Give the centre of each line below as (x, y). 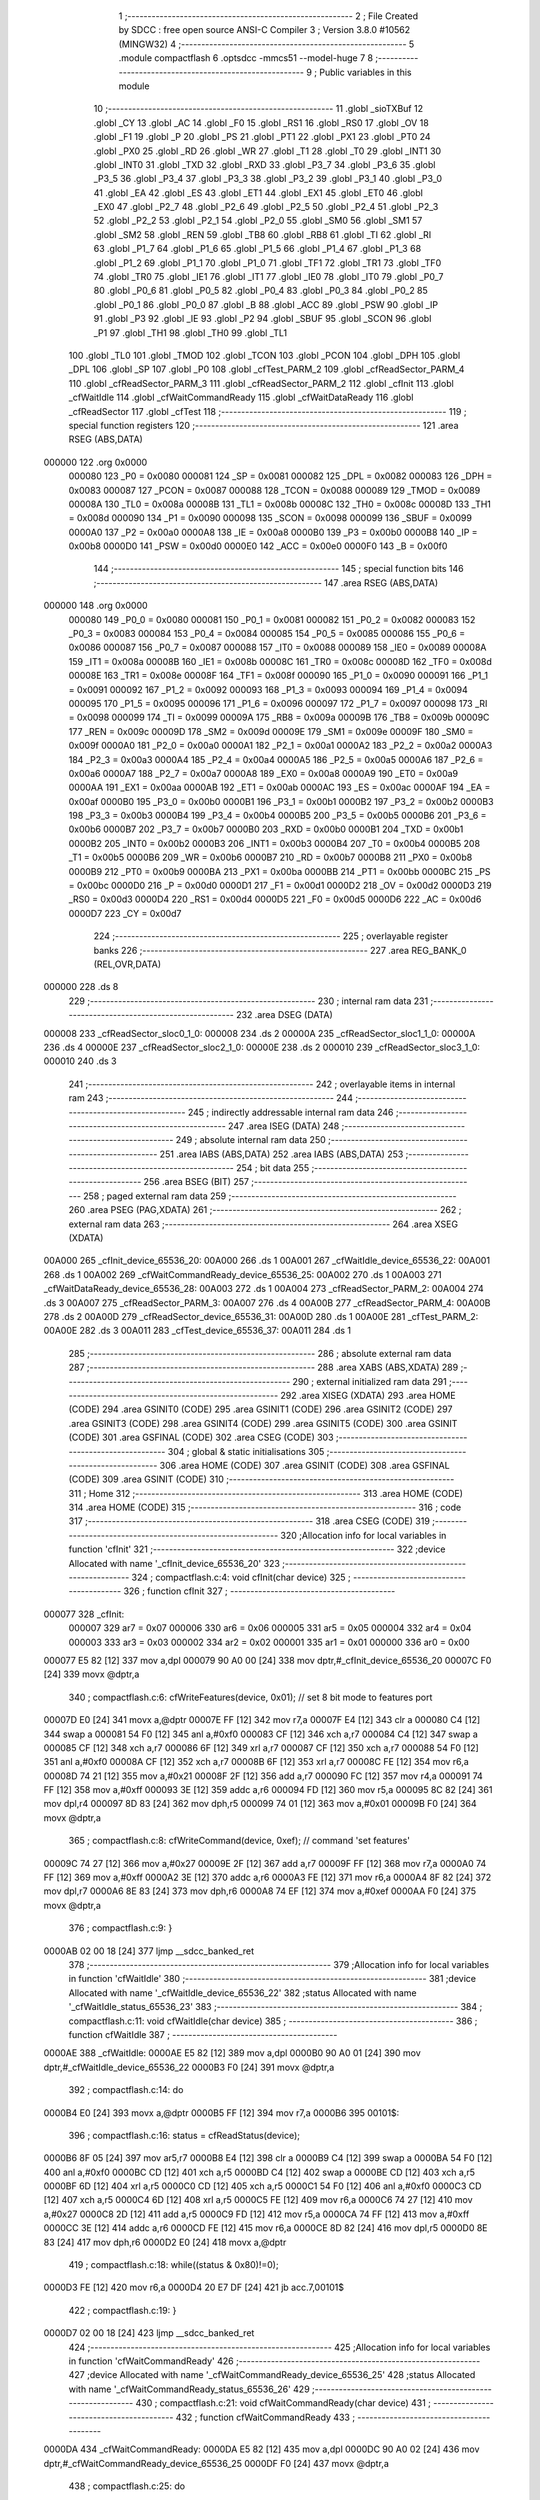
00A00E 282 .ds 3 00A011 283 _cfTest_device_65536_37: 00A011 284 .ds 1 (197, 1331)
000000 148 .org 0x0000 (96, 606)
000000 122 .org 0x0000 (95, 462)
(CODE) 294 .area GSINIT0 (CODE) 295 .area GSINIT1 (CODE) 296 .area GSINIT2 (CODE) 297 (260, 1409)
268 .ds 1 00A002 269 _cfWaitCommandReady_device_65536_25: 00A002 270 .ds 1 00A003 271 (242, 1274)
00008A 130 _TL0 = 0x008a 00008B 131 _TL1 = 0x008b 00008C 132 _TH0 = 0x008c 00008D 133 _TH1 (280, 504)
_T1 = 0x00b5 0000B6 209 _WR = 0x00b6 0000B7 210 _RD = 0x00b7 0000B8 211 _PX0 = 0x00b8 (270, 857)
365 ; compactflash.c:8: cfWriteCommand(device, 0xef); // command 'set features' (239, 1841)
